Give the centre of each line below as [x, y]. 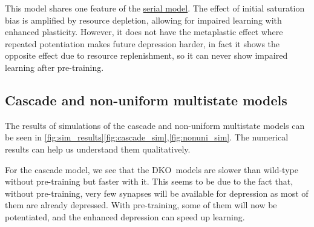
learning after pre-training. [54, 67]
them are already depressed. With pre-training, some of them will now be [141, 205]
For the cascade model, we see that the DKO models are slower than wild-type [152, 169]
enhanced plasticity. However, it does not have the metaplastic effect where [144, 32]
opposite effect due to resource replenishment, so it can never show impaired [146, 55]
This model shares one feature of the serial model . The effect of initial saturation [155, 8]
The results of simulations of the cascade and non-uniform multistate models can [155, 125]
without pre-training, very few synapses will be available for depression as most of [157, 193]
